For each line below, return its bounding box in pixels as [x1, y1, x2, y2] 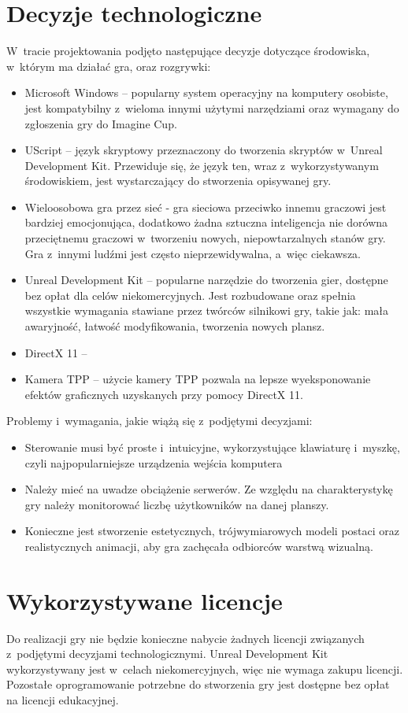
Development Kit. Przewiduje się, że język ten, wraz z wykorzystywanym [24, 157, 379, 173]
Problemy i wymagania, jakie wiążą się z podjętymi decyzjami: [6, 412, 313, 429]
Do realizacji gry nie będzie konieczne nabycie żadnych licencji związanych [6, 630, 365, 646]
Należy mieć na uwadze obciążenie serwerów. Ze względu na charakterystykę [24, 481, 393, 497]
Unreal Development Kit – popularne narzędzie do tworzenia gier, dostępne [24, 272, 388, 288]
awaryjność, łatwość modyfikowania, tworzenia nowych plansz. [24, 318, 325, 334]
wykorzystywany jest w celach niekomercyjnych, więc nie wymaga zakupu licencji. [6, 660, 403, 677]
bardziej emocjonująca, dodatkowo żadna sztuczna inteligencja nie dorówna [24, 214, 388, 231]
